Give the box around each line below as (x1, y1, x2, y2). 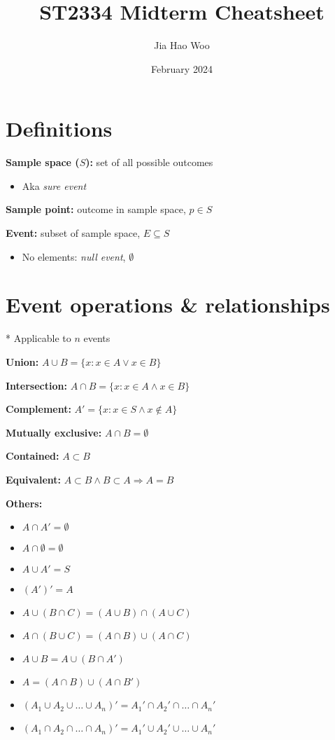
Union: (6, 354, 39, 369)
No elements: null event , (22, 249, 126, 263)
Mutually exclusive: (6, 425, 102, 439)
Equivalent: (6, 472, 61, 486)
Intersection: (6, 378, 67, 392)
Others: (6, 495, 43, 510)
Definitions (6, 114, 113, 143)
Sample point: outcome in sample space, (6, 202, 186, 217)
